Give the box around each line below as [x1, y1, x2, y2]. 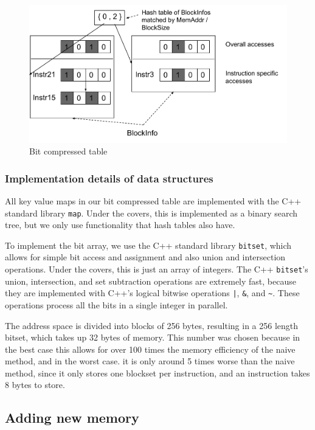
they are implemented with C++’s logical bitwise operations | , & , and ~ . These [5, 286, 300, 299]
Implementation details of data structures [5, 170, 213, 186]
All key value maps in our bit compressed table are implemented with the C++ [5, 194, 302, 207]
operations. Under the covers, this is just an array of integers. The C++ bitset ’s [5, 263, 308, 276]
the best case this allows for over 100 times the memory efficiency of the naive [5, 342, 296, 355]
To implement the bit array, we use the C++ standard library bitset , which [5, 238, 292, 251]
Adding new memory [5, 408, 139, 427]
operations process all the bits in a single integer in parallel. [5, 298, 228, 311]
